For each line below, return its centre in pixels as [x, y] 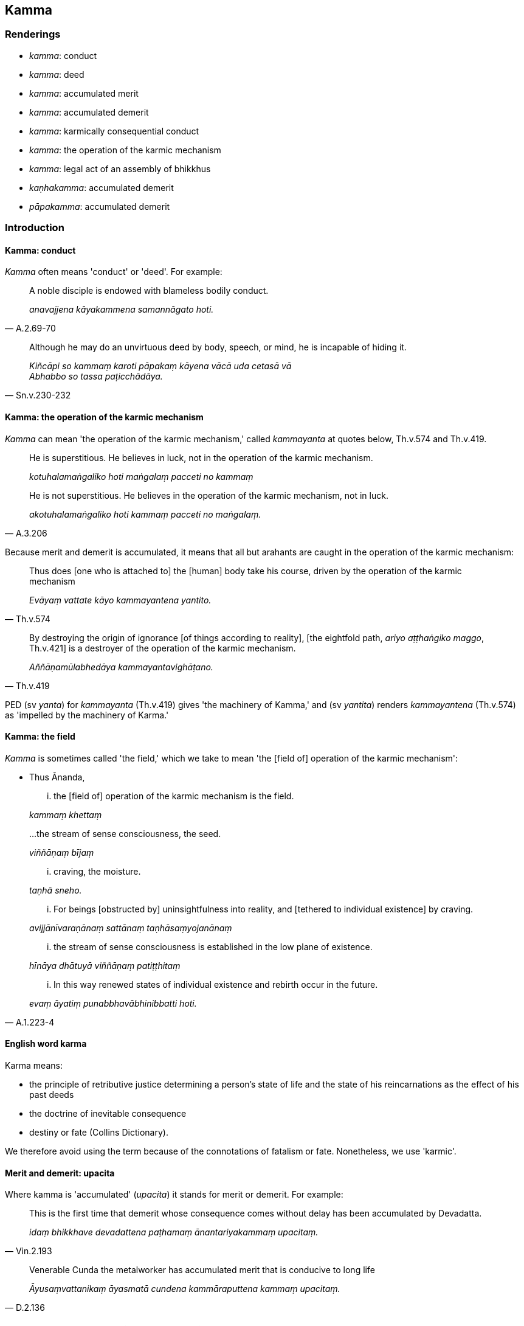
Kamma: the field [40, 737]
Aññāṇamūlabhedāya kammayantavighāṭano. [121, 667]
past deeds [52, 1095]
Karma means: [34, 1066]
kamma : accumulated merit [84, 93]
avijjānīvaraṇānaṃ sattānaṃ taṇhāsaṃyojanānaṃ [131, 928]
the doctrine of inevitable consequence [108, 1114]
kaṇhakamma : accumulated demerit [102, 187]
